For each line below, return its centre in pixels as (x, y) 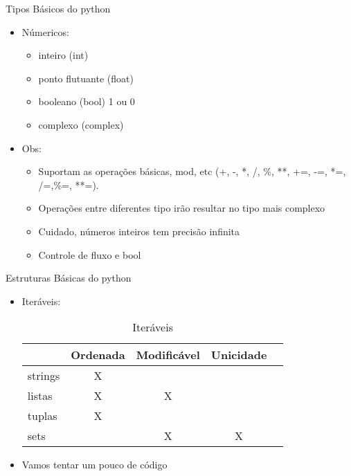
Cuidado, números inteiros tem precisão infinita (139, 231)
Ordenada (98, 355)
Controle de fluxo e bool (90, 254)
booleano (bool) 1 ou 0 (87, 101)
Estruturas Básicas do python (69, 278)
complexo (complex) (81, 124)
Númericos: (45, 31)
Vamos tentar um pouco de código (94, 465)
